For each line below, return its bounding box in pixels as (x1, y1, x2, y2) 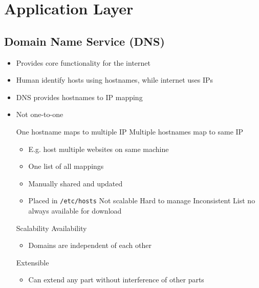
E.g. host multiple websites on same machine (28, 143, 169, 154)
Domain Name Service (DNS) (4, 33, 165, 49)
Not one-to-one (16, 109, 63, 120)
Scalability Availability (16, 222, 87, 233)
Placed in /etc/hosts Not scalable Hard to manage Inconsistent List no (28, 195, 255, 206)
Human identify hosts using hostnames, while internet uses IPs (16, 74, 213, 85)
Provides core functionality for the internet (16, 57, 150, 68)
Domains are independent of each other (28, 240, 152, 251)
